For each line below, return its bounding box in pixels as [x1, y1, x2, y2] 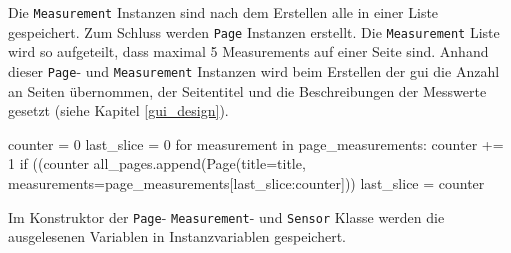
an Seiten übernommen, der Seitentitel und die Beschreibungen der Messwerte [8, 80, 487, 101]
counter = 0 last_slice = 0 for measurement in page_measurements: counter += [8, 133, 504, 154]
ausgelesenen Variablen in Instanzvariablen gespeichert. [8, 226, 346, 247]
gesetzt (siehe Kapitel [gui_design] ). [8, 100, 229, 121]
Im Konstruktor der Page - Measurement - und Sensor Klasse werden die [8, 206, 445, 227]
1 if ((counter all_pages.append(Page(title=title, [8, 153, 306, 174]
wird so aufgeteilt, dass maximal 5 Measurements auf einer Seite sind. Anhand [8, 41, 489, 62]
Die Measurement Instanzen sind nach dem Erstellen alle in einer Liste [8, 2, 439, 22]
